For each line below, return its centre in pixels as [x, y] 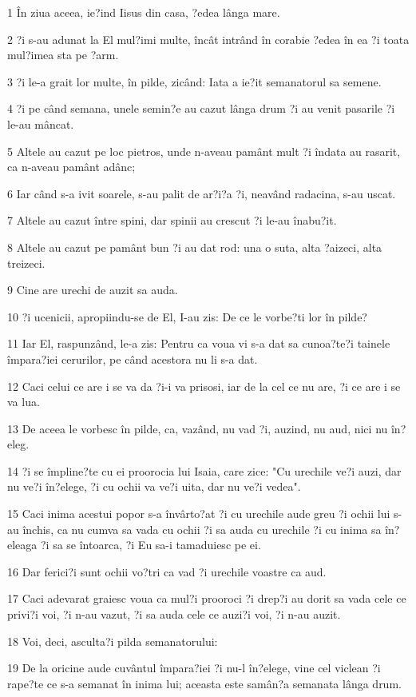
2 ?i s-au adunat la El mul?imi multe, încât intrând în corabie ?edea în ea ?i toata [208, 39]
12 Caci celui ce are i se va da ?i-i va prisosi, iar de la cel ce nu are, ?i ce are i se [204, 386]
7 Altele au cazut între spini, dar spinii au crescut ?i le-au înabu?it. [172, 220]
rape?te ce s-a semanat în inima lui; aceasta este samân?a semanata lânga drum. [204, 683]
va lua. [24, 402]
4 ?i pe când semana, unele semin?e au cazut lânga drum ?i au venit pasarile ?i [201, 108]
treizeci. [26, 263]
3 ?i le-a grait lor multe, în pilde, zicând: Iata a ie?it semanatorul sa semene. [194, 81]
